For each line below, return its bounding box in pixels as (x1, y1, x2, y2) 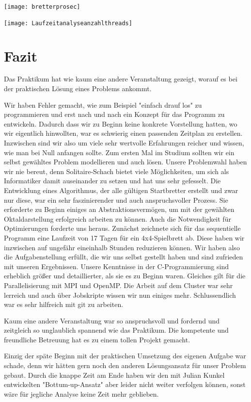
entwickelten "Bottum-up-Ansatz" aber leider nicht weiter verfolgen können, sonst (4, 379, 246, 389)
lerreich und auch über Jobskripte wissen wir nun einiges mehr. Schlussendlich (4, 289, 236, 300)
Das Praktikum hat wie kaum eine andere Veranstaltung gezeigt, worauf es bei (4, 74, 237, 84)
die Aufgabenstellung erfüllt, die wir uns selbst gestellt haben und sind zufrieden (4, 252, 243, 262)
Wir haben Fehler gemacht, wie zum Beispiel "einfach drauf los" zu (4, 99, 202, 110)
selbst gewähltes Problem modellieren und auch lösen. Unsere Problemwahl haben (4, 157, 247, 167)
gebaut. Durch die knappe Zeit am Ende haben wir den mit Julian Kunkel (4, 370, 225, 380)
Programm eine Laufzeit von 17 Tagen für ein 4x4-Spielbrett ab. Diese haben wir (4, 232, 245, 242)
